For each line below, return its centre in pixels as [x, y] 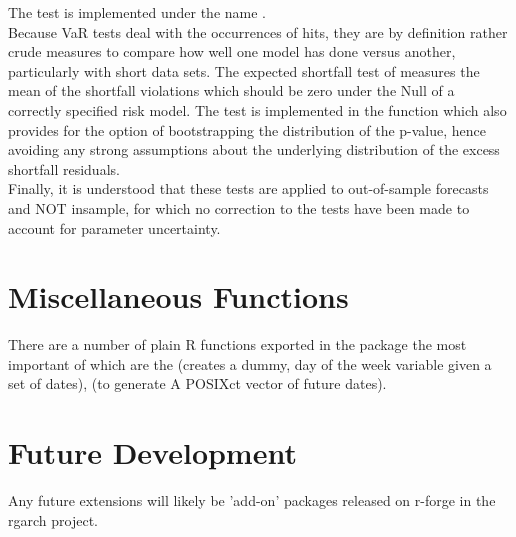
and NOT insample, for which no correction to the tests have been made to [239, 207]
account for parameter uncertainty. [114, 227]
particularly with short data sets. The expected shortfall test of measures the [244, 70]
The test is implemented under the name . [137, 12]
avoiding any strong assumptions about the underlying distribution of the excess [254, 149]
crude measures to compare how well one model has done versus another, [232, 51]
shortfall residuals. [64, 168]
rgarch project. [53, 519]
